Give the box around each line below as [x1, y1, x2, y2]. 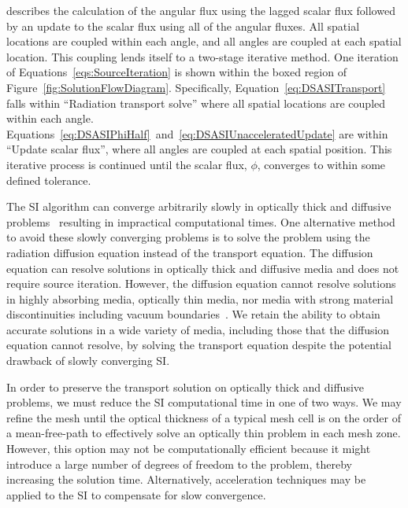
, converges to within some [257, 156, 386, 172]
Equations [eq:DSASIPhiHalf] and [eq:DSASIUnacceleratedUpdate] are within [6, 125, 388, 142]
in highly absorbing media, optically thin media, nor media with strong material [6, 290, 394, 307]
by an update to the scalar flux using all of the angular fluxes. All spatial [6, 17, 360, 34]
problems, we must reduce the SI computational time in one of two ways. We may [6, 394, 402, 410]
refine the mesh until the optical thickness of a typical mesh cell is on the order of [6, 409, 401, 425]
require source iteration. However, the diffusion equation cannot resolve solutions [6, 275, 396, 292]
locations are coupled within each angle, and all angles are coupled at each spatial [6, 33, 402, 50]
